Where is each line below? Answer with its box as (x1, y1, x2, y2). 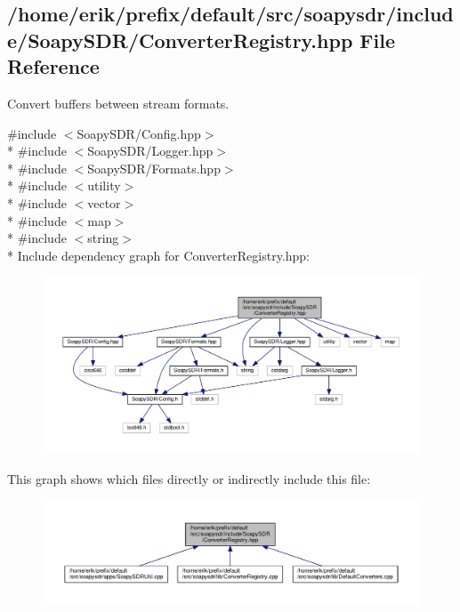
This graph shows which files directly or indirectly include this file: (7, 470, 371, 488)
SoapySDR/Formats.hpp (87, 158, 221, 177)
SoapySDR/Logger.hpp (87, 141, 214, 160)
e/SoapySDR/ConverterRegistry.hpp (7, 26, 353, 53)
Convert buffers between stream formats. (7, 93, 230, 112)
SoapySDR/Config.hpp (77, 124, 201, 142)
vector (87, 193, 121, 212)
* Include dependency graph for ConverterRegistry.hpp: (7, 246, 311, 264)
